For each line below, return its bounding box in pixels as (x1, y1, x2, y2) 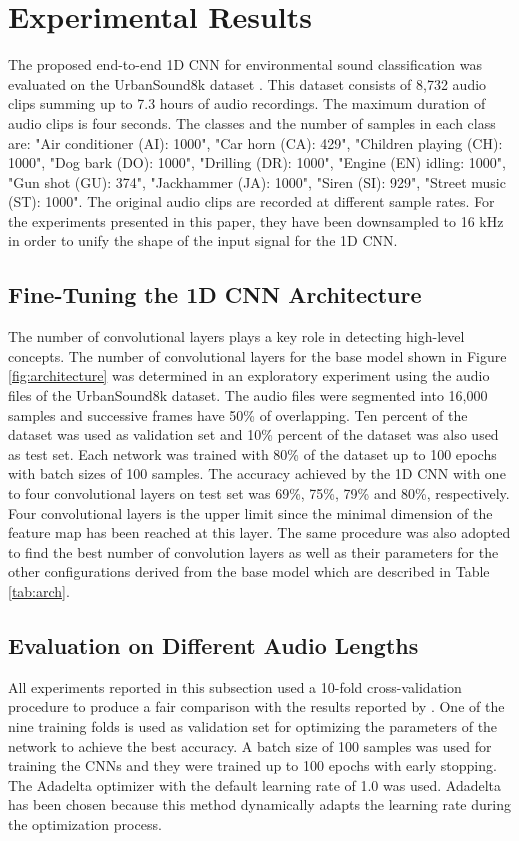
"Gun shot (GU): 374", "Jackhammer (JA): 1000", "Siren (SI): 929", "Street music (8, 171, 506, 192)
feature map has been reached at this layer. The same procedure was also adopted (8, 522, 511, 543)
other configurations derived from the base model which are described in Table (8, 561, 490, 582)
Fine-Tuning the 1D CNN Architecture (8, 279, 422, 310)
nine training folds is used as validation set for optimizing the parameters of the (8, 715, 498, 736)
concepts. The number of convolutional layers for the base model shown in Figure (8, 345, 507, 366)
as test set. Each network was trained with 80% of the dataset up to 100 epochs (8, 443, 497, 464)
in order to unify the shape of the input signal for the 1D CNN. (8, 230, 398, 251)
